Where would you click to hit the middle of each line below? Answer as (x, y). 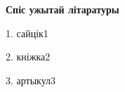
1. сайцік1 (27, 33)
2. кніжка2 (28, 57)
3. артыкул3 (31, 80)
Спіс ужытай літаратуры (63, 9)
